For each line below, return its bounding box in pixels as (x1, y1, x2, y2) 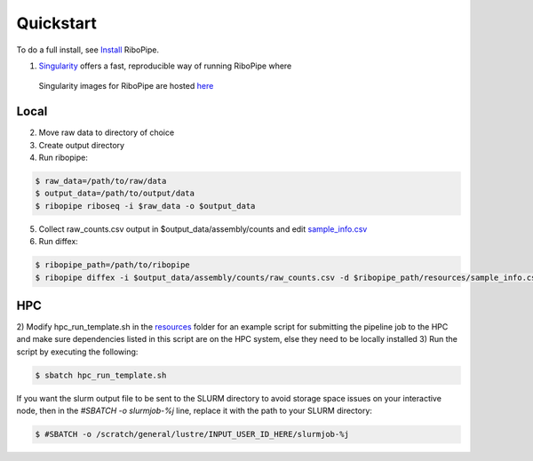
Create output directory (38, 139, 124, 150)
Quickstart (16, 13, 98, 33)
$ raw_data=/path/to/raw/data (35, 176, 167, 186)
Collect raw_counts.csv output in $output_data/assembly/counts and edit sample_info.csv (38, 223, 368, 234)
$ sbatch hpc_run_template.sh (35, 370, 167, 380)
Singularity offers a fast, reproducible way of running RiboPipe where (38, 60, 292, 71)
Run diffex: (38, 236, 79, 247)
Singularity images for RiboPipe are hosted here (38, 81, 214, 91)
